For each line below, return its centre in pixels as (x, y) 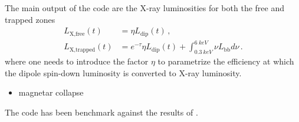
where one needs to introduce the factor (77, 61)
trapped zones (30, 19)
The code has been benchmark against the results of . (101, 112)
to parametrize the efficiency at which (226, 61)
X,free (77, 34)
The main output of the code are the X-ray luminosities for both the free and (144, 8)
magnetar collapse (51, 92)
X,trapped (82, 50)
